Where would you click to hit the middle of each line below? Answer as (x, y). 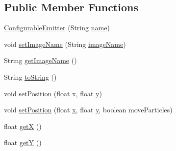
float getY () (23, 142)
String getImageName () (40, 60)
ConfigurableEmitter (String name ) (57, 28)
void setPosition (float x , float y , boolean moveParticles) (88, 110)
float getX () (23, 126)
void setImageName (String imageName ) (65, 44)
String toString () (30, 76)
